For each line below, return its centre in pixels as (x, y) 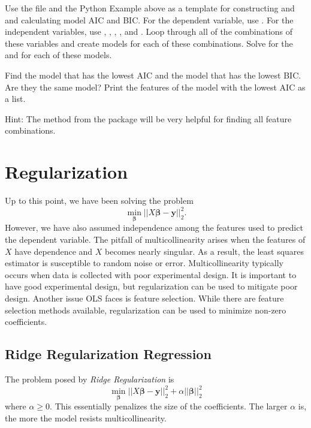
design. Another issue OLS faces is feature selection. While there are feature (144, 298)
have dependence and (54, 251)
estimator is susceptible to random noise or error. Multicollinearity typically (144, 263)
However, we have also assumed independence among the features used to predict (154, 227)
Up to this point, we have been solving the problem (99, 201)
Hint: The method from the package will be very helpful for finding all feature (148, 118)
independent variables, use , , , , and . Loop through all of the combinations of (149, 31)
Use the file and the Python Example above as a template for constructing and (150, 8)
